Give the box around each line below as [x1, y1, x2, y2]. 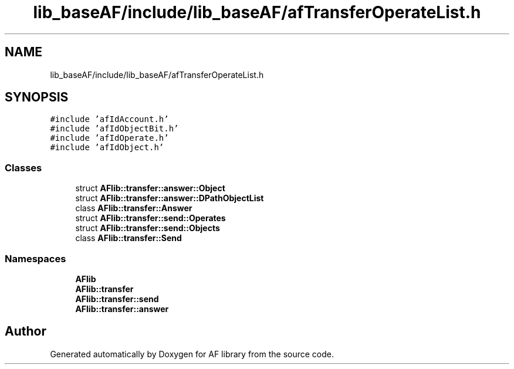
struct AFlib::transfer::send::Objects [75, 223, 220, 233]
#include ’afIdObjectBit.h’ [50, 124, 179, 134]
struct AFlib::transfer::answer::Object [75, 183, 225, 194]
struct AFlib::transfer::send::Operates [75, 213, 226, 224]
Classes [5, 161, 42, 174]
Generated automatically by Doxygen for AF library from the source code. [50, 348, 334, 359]
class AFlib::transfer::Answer [75, 203, 192, 214]
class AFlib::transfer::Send [75, 233, 182, 243]
